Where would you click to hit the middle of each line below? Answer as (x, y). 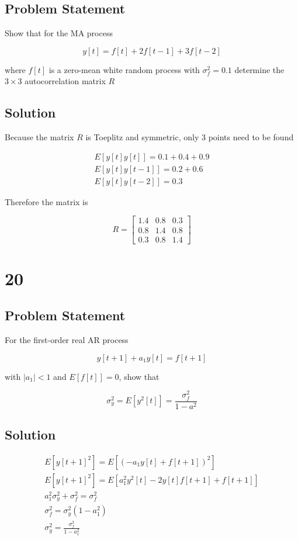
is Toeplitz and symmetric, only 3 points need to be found (190, 137)
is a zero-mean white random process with (124, 69)
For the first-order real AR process (67, 340)
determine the (259, 69)
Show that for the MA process (59, 33)
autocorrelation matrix (65, 81)
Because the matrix (39, 137)
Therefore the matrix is (46, 201)
